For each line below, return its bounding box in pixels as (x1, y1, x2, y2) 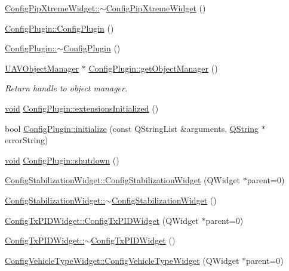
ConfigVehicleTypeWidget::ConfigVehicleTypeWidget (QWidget (5, 254, 239, 266)
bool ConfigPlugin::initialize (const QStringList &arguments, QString (5, 122, 259, 134)
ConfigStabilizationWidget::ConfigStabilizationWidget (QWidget (5, 174, 241, 186)
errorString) (5, 134, 48, 146)
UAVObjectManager (5, 61, 79, 74)
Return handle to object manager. (5, 82, 128, 94)
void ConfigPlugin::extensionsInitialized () (5, 101, 159, 114)
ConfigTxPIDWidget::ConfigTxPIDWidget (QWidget (5, 214, 199, 226)
